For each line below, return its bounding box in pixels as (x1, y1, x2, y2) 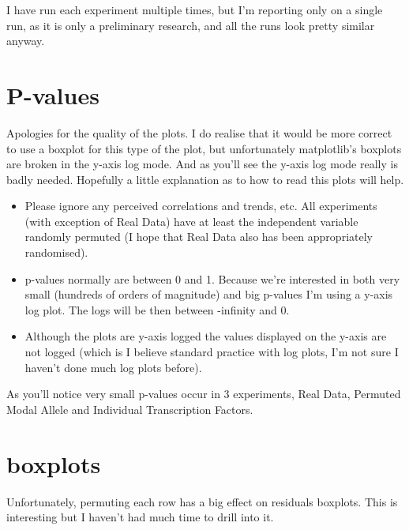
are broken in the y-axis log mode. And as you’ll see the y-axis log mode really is (6, 156, 398, 172)
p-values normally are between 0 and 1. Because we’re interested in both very (24, 270, 400, 287)
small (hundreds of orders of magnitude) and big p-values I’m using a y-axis (24, 286, 393, 303)
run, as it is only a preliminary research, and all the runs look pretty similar (6, 17, 375, 33)
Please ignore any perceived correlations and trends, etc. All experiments (24, 197, 377, 214)
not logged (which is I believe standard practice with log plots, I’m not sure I (24, 344, 399, 360)
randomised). (24, 244, 88, 261)
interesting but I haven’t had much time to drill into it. (6, 509, 274, 525)
